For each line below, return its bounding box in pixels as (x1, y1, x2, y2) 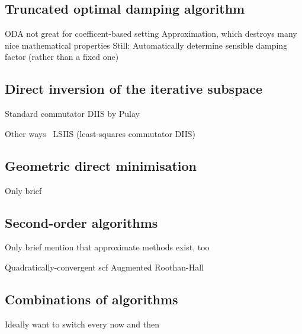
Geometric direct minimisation (5, 156, 197, 174)
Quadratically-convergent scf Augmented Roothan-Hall (5, 260, 204, 273)
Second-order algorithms (5, 213, 158, 231)
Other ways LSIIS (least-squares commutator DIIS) (5, 127, 196, 139)
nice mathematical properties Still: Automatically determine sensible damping (5, 39, 288, 51)
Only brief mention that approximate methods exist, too (5, 241, 210, 253)
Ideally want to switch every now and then (5, 317, 160, 330)
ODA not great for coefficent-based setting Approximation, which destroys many (5, 27, 297, 40)
